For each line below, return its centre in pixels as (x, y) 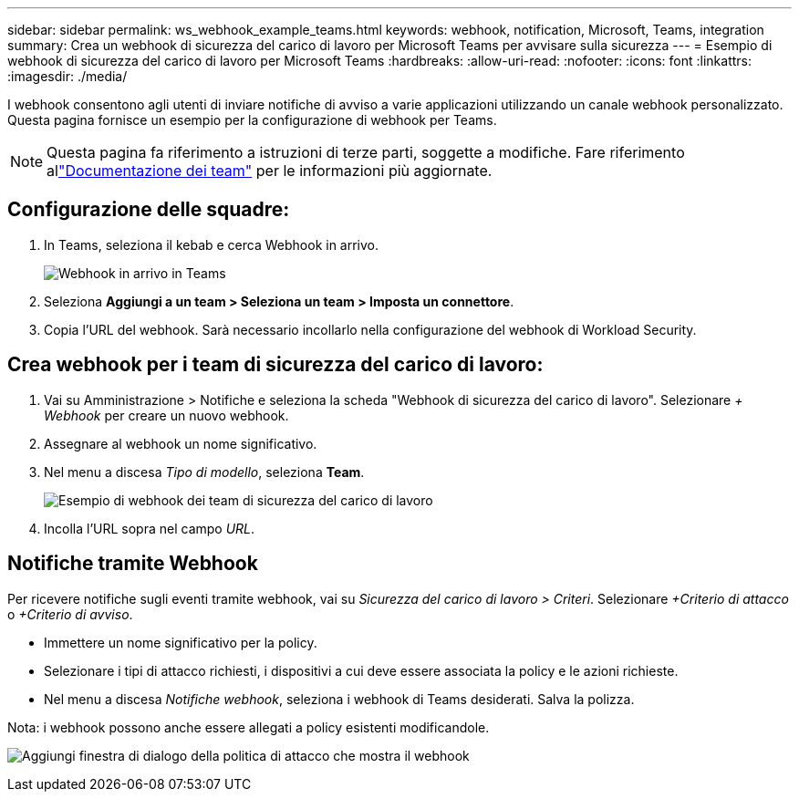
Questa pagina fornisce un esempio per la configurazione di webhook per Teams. (252, 120)
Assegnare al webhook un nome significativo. (181, 443)
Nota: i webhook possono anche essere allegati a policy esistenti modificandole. (249, 727)
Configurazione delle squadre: (149, 210)
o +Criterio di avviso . (70, 614)
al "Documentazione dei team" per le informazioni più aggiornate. (270, 171)
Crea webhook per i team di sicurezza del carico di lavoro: (275, 365)
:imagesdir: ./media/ (67, 76)
